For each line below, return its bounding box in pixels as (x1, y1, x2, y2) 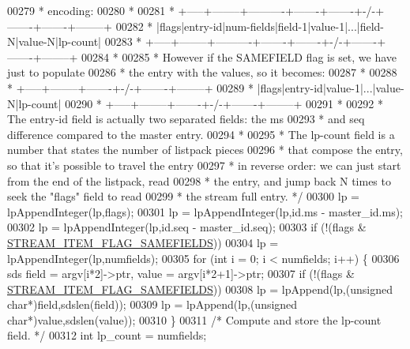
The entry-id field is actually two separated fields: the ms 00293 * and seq (7, 111, 365, 127)
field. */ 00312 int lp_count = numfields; (7, 327, 207, 343)
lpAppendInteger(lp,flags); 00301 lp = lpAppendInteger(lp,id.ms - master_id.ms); (7, 203, 403, 220)
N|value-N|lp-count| (7, 33, 102, 50)
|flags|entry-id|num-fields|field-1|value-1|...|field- (156, 17, 385, 34)
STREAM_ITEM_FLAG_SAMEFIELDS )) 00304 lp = (7, 234, 279, 250)
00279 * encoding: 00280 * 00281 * (7, 2, 175, 18)
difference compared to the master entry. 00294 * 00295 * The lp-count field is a (7, 126, 395, 142)
